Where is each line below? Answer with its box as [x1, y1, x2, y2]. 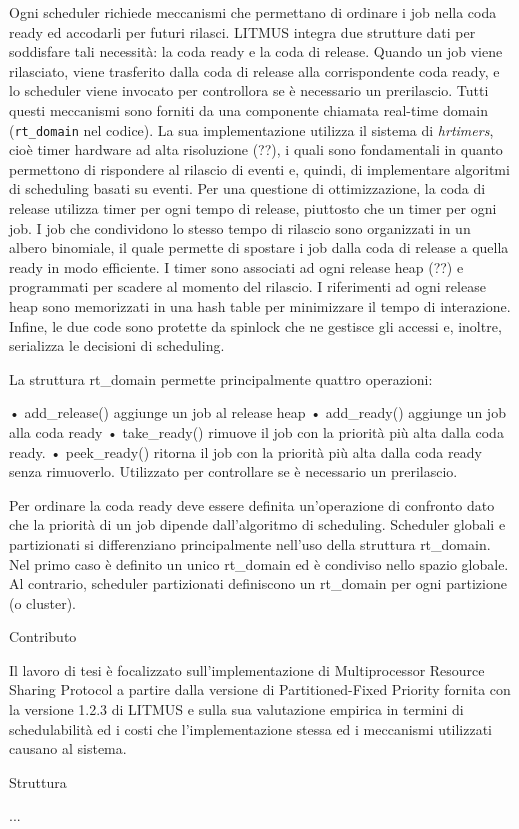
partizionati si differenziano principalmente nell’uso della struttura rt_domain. [9, 533, 491, 554]
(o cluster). [9, 592, 77, 613]
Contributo [9, 626, 77, 647]
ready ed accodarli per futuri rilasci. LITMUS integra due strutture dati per [9, 21, 476, 42]
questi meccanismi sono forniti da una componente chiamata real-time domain [9, 99, 489, 120]
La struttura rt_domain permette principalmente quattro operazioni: [9, 368, 433, 389]
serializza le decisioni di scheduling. [9, 335, 225, 356]
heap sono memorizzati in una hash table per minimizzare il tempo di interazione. [9, 295, 511, 316]
